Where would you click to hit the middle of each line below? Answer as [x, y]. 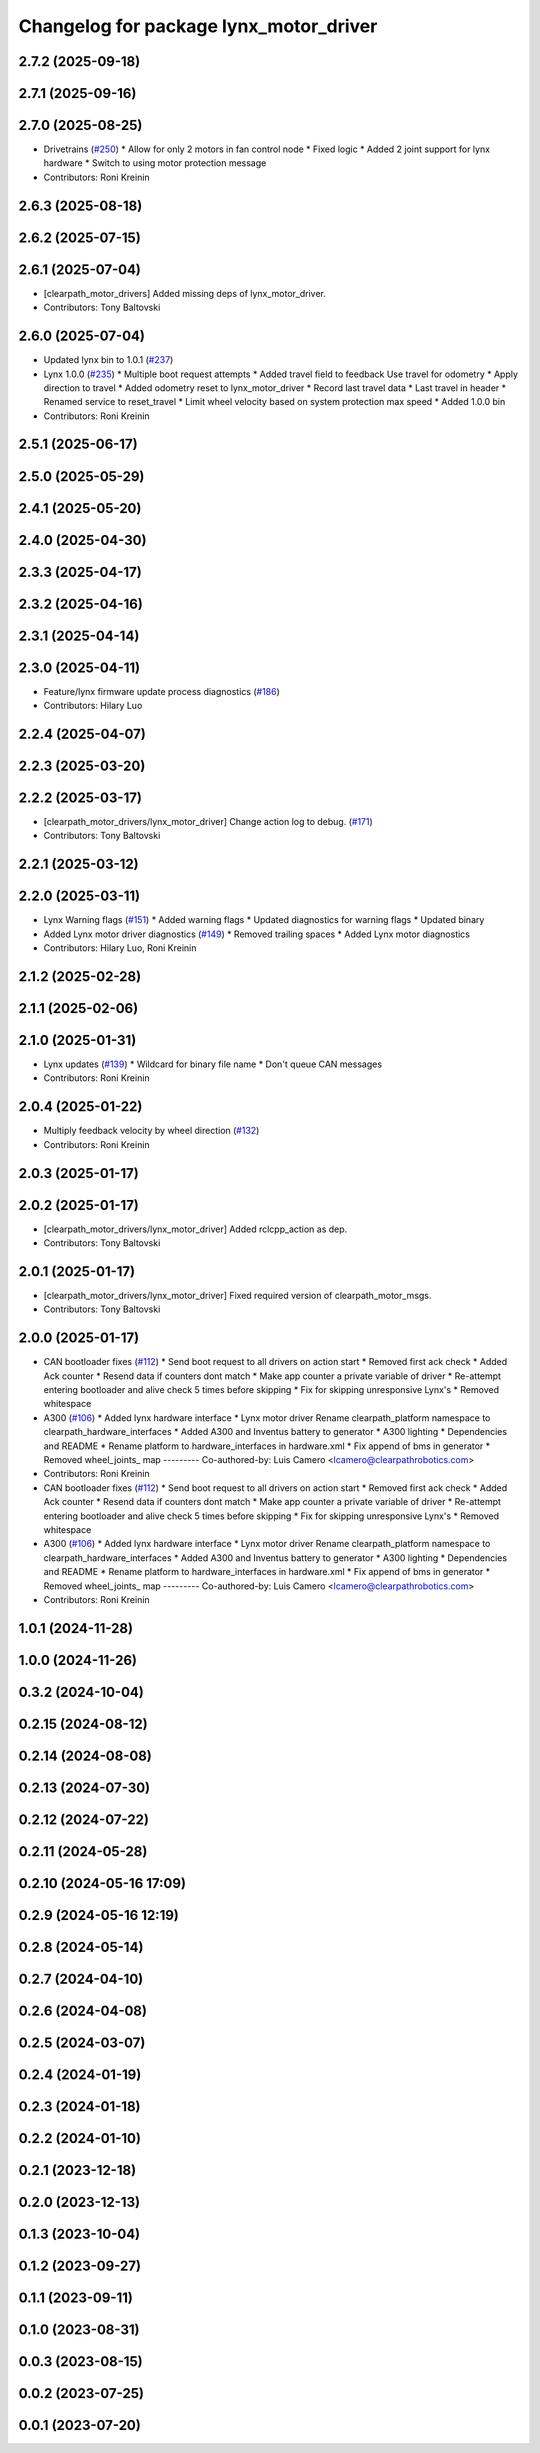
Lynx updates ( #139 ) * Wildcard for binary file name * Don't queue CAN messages [213, 1064]
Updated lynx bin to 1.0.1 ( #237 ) [108, 360]
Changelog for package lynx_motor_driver [198, 26]
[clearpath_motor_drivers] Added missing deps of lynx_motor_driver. [185, 293]
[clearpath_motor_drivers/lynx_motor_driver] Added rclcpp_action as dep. [195, 1229]
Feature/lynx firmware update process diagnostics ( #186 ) [161, 691]
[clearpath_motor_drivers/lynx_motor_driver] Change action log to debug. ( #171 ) [208, 822]
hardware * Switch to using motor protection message [155, 163]
